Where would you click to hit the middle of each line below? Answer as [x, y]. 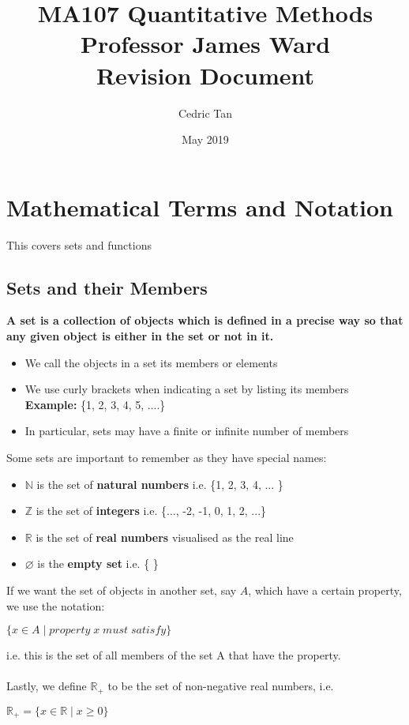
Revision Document [205, 75]
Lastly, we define [47, 686]
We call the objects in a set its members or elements [151, 362]
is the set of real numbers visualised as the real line [165, 537]
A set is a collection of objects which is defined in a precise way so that [205, 320]
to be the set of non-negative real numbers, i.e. [221, 686]
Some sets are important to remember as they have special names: [167, 457]
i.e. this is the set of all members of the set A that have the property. [174, 655]
